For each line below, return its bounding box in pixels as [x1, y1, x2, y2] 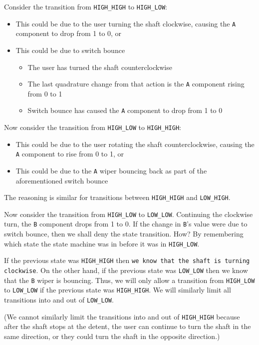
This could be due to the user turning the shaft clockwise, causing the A [15, 18, 236, 28]
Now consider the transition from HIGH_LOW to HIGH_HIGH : [4, 122, 181, 132]
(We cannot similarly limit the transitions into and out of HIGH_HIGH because [4, 311, 240, 321]
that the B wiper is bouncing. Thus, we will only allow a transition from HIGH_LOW [4, 274, 255, 285]
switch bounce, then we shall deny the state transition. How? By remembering [4, 228, 244, 239]
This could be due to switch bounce [15, 44, 125, 55]
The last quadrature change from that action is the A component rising [27, 78, 245, 89]
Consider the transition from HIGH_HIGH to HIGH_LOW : [4, 1, 167, 11]
